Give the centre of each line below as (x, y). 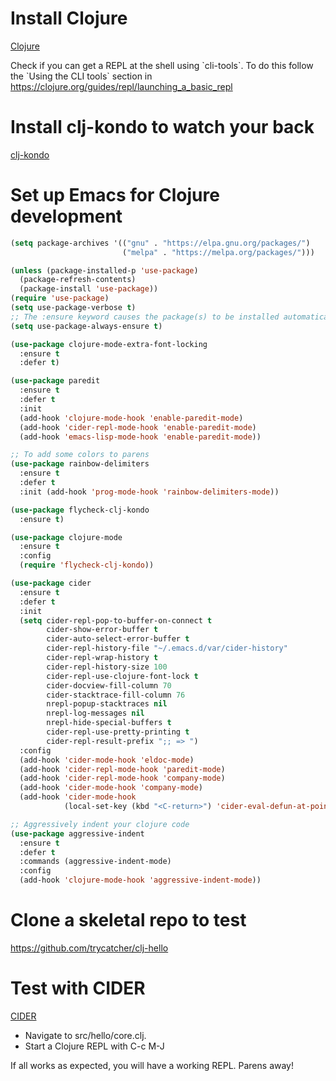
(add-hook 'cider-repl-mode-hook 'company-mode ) (122, 778)
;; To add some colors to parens (80, 455)
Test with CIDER (78, 988)
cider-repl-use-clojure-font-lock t (122, 676)
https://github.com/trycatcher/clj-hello (89, 948)
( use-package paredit (55, 381)
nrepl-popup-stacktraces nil (107, 704)
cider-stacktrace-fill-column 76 (116, 695)
